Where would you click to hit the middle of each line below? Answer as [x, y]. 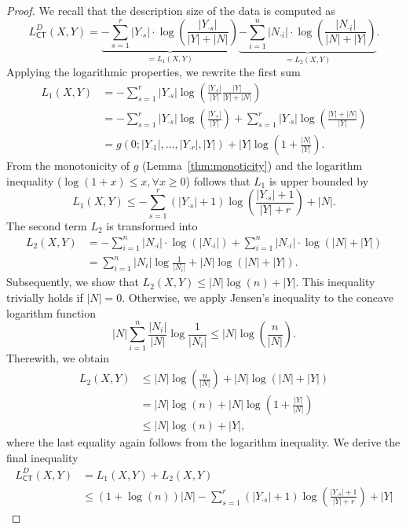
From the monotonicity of [68, 165]
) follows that [218, 180]
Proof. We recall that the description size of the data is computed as [171, 10]
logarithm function [51, 312]
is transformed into [152, 225]
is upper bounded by [319, 180]
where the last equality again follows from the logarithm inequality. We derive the [203, 442]
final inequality [42, 457]
